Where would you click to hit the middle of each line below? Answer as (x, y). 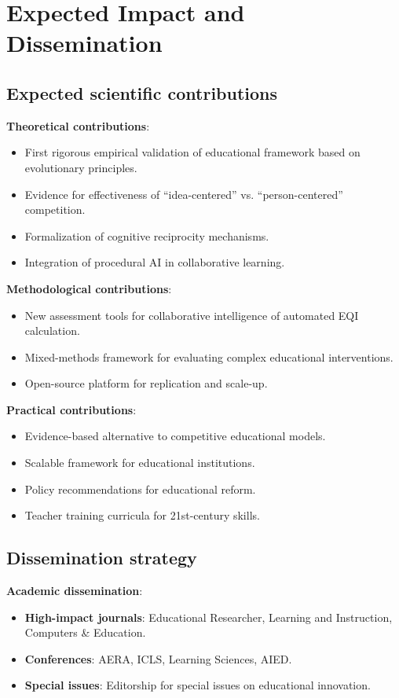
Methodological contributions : (89, 288)
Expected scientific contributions (142, 92)
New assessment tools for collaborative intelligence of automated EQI (192, 315)
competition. (55, 209)
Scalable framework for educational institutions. (140, 463)
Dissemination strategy (102, 558)
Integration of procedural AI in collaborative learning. (155, 262)
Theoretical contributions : (78, 125)
